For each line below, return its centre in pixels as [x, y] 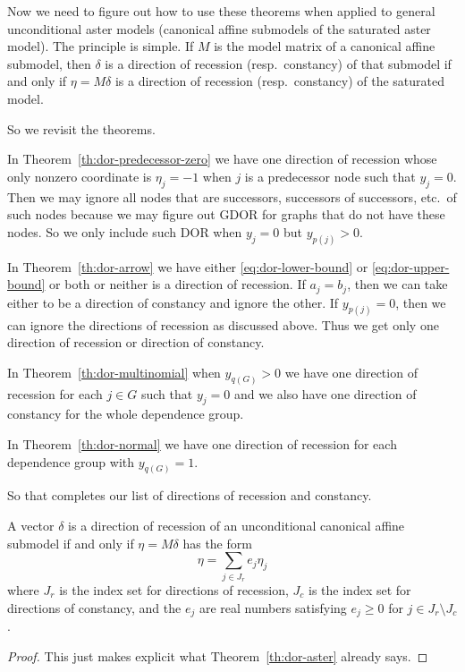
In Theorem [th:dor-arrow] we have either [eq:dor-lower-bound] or [188, 266]
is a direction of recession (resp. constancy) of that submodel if [278, 63]
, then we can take [397, 284]
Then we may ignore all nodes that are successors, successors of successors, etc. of [232, 196]
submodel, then [49, 63]
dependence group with [71, 461]
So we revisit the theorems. [81, 128]
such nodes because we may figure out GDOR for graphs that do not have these [226, 214]
